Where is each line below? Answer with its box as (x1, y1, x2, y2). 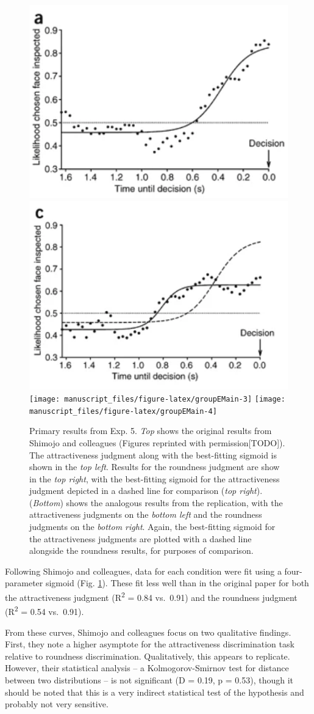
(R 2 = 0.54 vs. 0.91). (5, 603, 84, 617)
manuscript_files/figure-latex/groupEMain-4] (29, 407, 217, 416)
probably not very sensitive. (5, 697, 109, 710)
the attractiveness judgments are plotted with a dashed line (29, 532, 252, 545)
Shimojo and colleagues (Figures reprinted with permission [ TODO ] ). (29, 436, 285, 449)
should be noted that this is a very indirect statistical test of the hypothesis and (5, 685, 304, 698)
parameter (5, 576, 43, 589)
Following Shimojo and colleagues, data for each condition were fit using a (5, 564, 282, 577)
